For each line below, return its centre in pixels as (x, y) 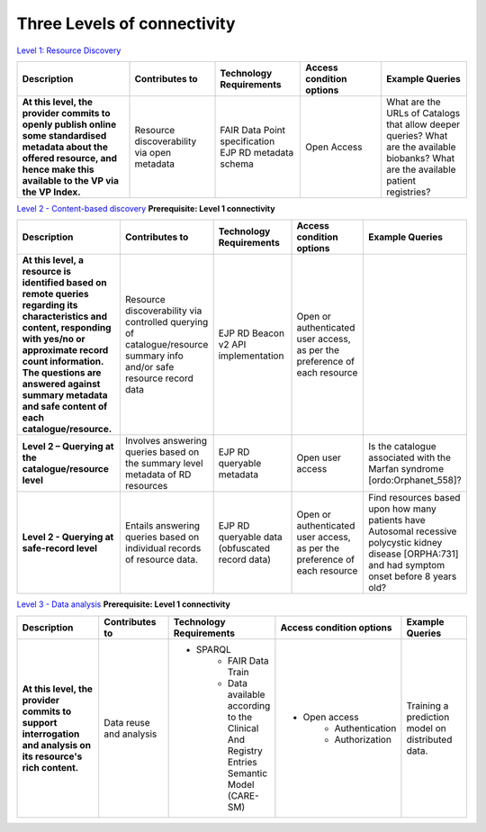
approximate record (65, 350)
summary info (154, 356)
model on (426, 728)
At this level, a (53, 260)
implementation (251, 356)
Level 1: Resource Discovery (69, 50)
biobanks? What (420, 158)
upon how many (402, 509)
